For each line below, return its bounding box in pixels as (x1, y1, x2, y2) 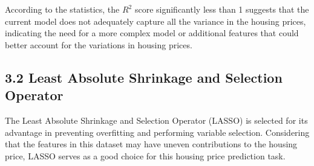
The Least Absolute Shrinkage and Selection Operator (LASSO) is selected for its (5, 113, 308, 126)
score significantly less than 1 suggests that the (134, 3, 309, 15)
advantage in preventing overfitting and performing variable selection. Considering (5, 126, 310, 138)
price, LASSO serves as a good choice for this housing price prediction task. (5, 149, 286, 162)
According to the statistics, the (5, 3, 120, 15)
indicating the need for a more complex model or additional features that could (5, 27, 299, 39)
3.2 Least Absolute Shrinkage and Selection (5, 68, 283, 86)
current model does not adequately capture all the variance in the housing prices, (5, 14, 306, 27)
